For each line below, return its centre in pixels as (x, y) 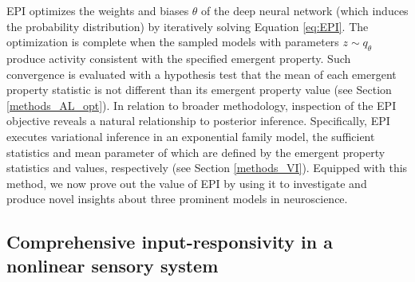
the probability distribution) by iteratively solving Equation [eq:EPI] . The (188, 26)
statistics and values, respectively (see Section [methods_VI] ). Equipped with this (207, 168)
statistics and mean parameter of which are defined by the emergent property (196, 152)
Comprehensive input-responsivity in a (170, 242)
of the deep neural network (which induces (305, 10)
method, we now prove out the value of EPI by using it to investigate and (187, 183)
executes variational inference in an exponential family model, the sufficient (191, 136)
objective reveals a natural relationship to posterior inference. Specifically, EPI (198, 121)
